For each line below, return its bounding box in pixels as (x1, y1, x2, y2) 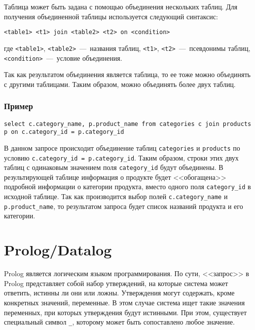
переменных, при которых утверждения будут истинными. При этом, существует (4, 307, 247, 317)
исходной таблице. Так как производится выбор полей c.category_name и (4, 191, 228, 202)
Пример (4, 100, 33, 112)
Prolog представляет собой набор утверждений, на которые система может (4, 278, 228, 288)
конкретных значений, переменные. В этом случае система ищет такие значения (4, 297, 245, 307)
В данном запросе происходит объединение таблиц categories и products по (4, 142, 240, 153)
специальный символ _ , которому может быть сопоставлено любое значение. (4, 317, 235, 327)
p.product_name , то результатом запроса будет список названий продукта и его (4, 201, 243, 211)
